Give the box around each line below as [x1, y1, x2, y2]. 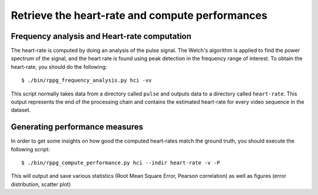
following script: [11, 146, 50, 153]
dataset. [11, 107, 31, 114]
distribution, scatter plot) [11, 180, 71, 188]
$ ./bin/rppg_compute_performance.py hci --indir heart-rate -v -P [21, 160, 220, 166]
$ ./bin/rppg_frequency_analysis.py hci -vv [21, 77, 153, 84]
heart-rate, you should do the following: [11, 63, 107, 70]
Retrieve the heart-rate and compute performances [11, 9, 268, 22]
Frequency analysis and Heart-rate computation [11, 31, 191, 41]
